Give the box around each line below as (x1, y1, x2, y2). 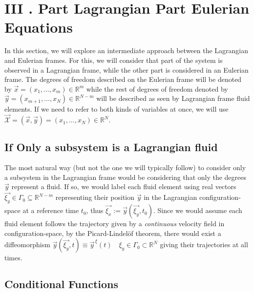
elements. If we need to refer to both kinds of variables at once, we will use (4, 104, 229, 114)
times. (4, 253, 22, 263)
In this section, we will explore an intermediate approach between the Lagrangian (4, 45, 249, 56)
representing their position (55, 192, 135, 202)
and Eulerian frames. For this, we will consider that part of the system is (4, 55, 223, 65)
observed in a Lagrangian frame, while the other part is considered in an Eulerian (4, 64, 249, 75)
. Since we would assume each (153, 205, 242, 215)
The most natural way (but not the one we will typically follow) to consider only (4, 162, 246, 173)
